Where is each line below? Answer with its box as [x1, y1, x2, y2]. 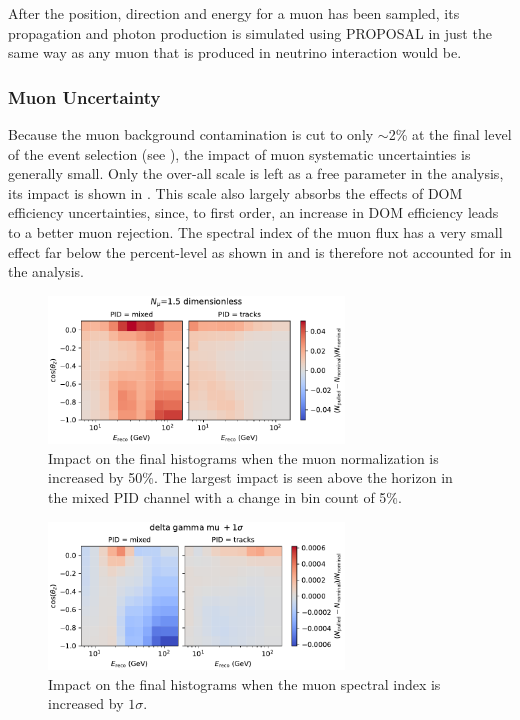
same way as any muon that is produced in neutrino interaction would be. [8, 42, 462, 63]
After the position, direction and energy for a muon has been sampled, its [8, 3, 460, 23]
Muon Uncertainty [8, 84, 161, 109]
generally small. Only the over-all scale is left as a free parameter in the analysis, [8, 163, 504, 184]
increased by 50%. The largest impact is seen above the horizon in [48, 467, 453, 488]
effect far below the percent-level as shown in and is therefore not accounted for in [8, 241, 512, 262]
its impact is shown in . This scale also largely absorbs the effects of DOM [8, 182, 463, 203]
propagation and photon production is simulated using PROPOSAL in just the [8, 22, 492, 43]
